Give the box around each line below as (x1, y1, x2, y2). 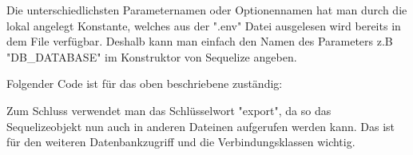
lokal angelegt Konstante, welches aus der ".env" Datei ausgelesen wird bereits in (6, 17, 401, 34)
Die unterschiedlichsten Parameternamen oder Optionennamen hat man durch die (6, 2, 407, 18)
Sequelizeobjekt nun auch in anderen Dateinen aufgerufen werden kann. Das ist (6, 117, 395, 134)
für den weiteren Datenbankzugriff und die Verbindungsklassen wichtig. (6, 133, 355, 150)
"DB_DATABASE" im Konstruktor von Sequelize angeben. (6, 48, 297, 65)
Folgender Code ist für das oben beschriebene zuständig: (6, 75, 283, 92)
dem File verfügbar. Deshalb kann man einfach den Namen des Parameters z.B (6, 33, 393, 50)
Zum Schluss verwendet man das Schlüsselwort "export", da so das (6, 101, 332, 118)
